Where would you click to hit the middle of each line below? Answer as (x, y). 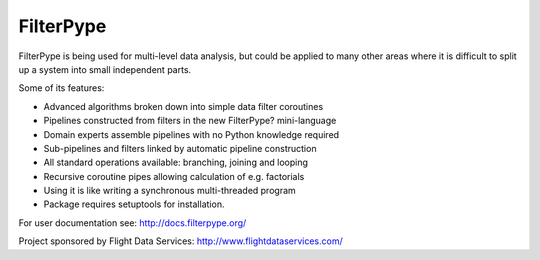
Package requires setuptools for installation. (134, 204)
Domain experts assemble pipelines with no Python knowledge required (191, 134)
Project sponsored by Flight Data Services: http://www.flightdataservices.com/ (181, 241)
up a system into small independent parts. (105, 69)
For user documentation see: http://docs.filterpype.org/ (132, 222)
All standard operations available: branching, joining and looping (176, 162)
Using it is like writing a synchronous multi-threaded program (170, 191)
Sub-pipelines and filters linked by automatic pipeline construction (180, 148)
